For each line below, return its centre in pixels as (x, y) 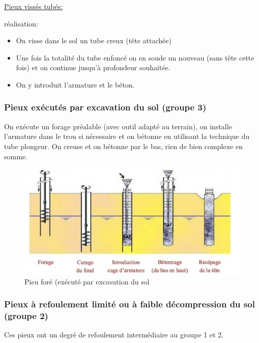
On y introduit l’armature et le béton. (75, 84)
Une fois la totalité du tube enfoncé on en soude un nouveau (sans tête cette (135, 57)
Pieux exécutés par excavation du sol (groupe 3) (105, 107)
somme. (16, 156)
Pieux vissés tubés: (34, 6)
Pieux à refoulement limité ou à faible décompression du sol (129, 304)
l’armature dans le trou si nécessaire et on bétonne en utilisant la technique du (127, 136)
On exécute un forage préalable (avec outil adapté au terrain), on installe (118, 126)
